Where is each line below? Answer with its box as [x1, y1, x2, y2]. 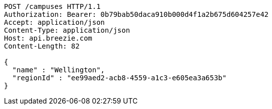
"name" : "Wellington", [12, 66, 105, 74]
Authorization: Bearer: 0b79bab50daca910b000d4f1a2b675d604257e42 [4, 10, 269, 18]
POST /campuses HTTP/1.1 [4, 2, 101, 10]
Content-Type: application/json [4, 26, 130, 34]
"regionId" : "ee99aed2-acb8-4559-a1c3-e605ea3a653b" [12, 74, 227, 82]
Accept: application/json [4, 18, 105, 26]
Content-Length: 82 [4, 42, 80, 50]
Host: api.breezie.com [4, 34, 93, 42]
